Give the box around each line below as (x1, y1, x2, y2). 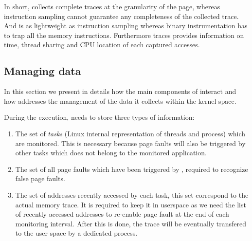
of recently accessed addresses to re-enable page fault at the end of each (15, 209, 229, 219)
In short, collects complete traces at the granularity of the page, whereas (4, 1, 220, 11)
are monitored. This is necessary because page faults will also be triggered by (15, 138, 246, 148)
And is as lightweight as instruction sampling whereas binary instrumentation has (4, 20, 248, 31)
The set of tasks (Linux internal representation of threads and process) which (15, 128, 246, 138)
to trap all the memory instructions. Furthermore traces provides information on (4, 30, 244, 40)
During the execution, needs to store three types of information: (4, 112, 195, 122)
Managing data (4, 63, 81, 78)
